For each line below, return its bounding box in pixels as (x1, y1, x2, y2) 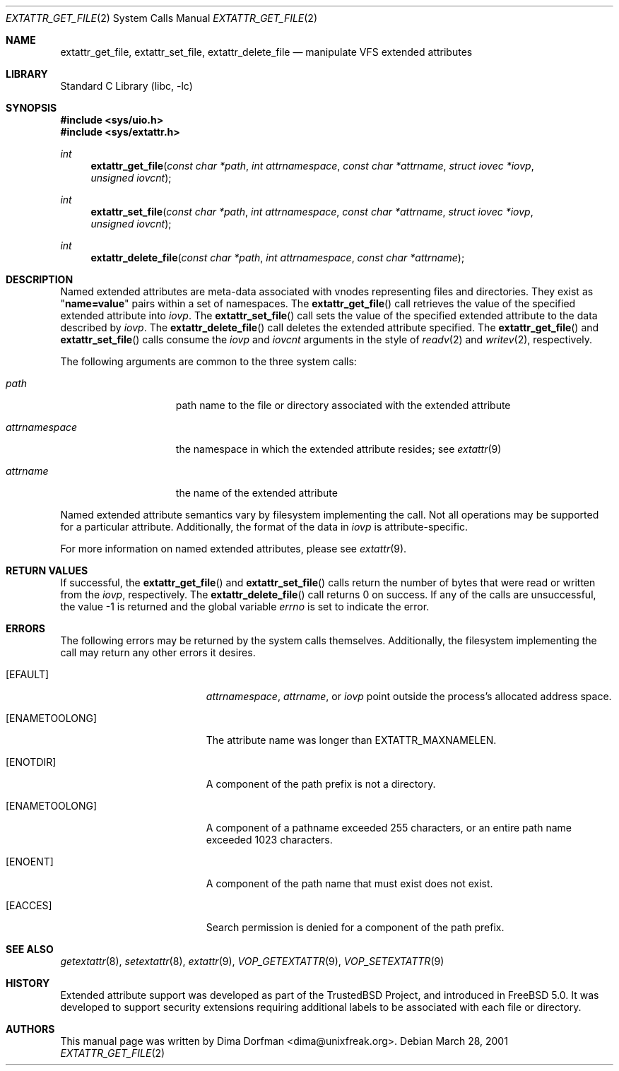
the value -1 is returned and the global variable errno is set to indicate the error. (60, 600, 430, 613)
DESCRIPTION (6, 273, 73, 285)
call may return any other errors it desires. (60, 646, 256, 658)
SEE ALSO (6, 943, 54, 955)
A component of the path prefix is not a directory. (206, 778, 436, 790)
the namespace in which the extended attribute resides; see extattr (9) (175, 443, 502, 455)
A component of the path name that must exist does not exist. (206, 877, 493, 889)
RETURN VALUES (6, 564, 88, 576)
